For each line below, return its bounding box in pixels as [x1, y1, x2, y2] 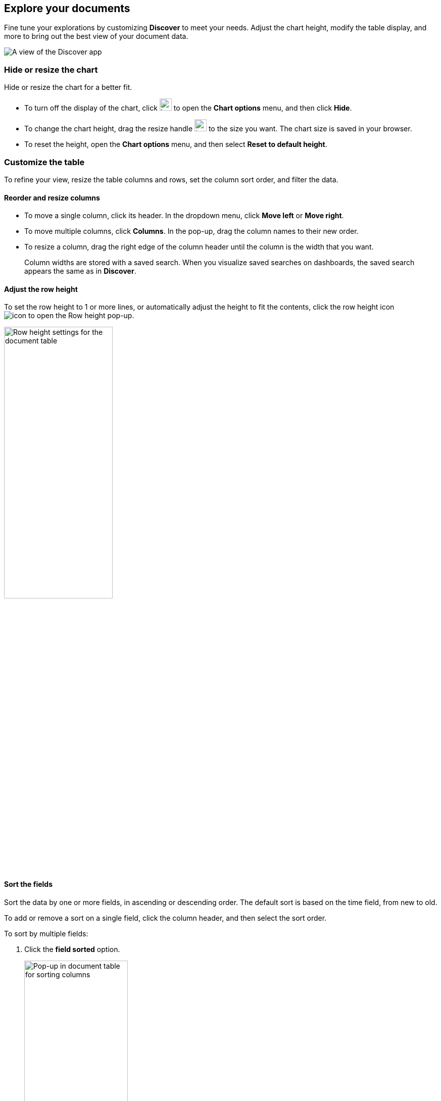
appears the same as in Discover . [24, 267, 136, 276]
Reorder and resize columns [4, 193, 100, 202]
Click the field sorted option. [24, 944, 120, 954]
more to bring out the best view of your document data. [4, 32, 188, 41]
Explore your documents [4, 2, 130, 15]
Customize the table [4, 157, 85, 167]
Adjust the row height [4, 284, 78, 293]
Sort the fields [4, 879, 53, 888]
